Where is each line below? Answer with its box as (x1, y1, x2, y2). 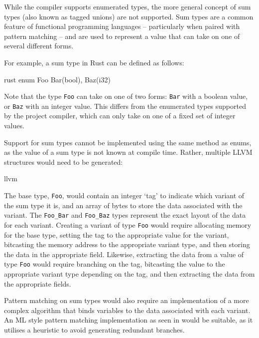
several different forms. (4, 40, 74, 51)
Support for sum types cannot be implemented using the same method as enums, (4, 137, 252, 147)
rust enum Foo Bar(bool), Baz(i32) (4, 74, 111, 84)
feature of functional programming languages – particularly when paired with (4, 21, 240, 31)
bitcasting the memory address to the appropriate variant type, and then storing (4, 239, 250, 250)
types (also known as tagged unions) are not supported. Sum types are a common (4, 11, 254, 21)
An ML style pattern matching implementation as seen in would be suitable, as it (4, 315, 253, 325)
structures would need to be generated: (4, 156, 123, 167)
